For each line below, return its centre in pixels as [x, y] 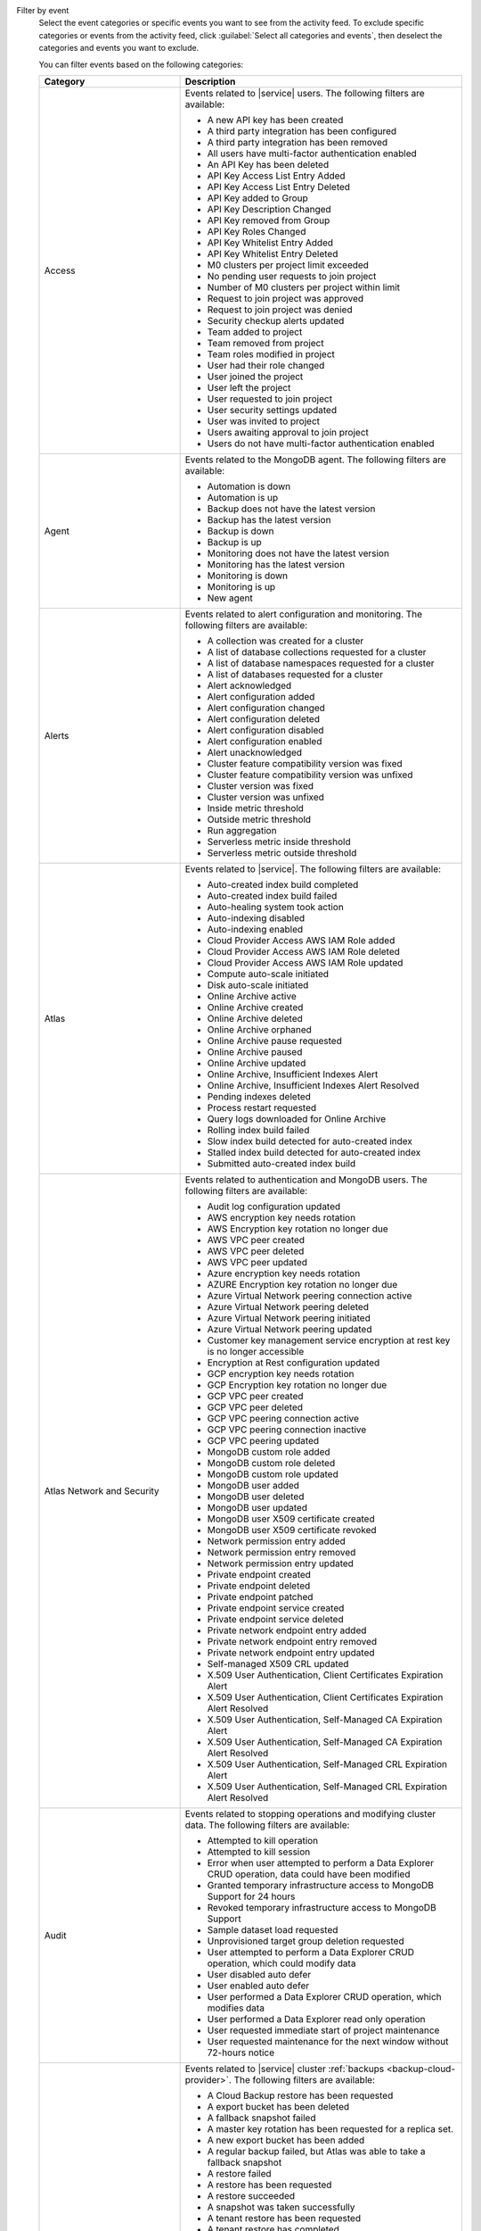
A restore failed [239, 2173]
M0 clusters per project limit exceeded [288, 265]
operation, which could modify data [281, 1963]
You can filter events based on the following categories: [141, 64]
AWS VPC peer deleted [256, 1251]
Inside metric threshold [256, 808]
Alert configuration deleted [264, 718]
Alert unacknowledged [255, 752]
